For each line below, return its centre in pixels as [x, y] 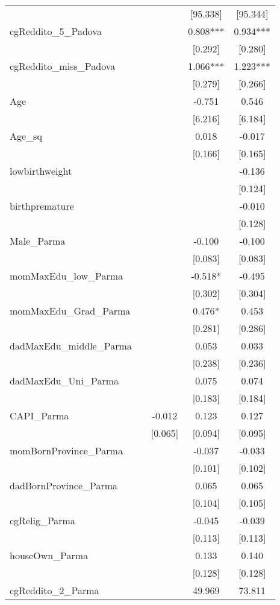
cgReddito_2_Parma [54, 590]
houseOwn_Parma [49, 555]
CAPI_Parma [39, 415]
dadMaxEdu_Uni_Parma [64, 381]
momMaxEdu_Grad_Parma [70, 311]
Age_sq [26, 136]
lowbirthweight [41, 171]
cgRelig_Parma [42, 520]
